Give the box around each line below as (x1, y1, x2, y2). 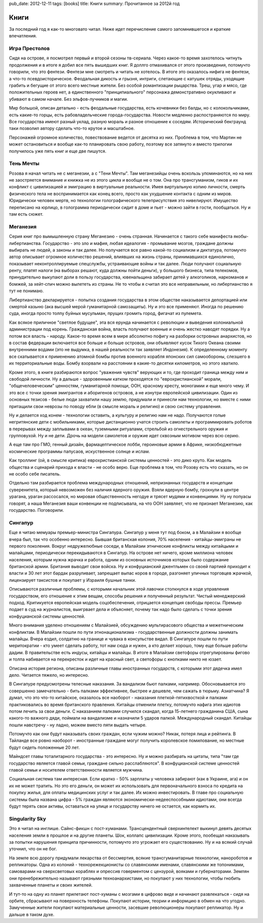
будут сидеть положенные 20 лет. (9, 744, 80, 750)
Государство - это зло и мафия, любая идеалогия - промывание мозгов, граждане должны (42, 240, 234, 246)
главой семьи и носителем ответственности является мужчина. (9, 767, 143, 773)
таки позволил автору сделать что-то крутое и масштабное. (9, 126, 135, 131)
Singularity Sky (9, 815, 46, 822)
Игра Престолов (9, 45, 50, 52)
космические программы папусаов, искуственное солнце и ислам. (9, 448, 150, 454)
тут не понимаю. (9, 288, 44, 294)
